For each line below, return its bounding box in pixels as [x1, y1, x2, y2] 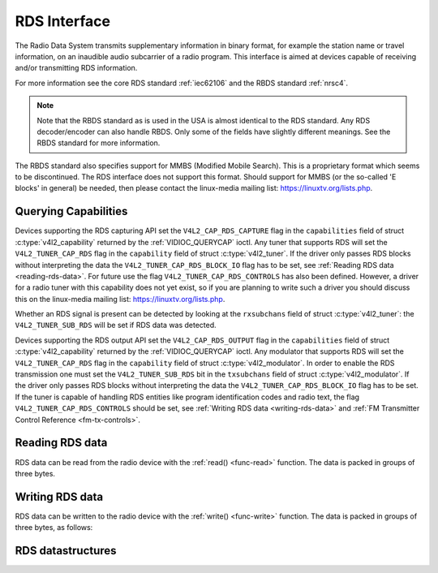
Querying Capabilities [15, 205, 128, 218]
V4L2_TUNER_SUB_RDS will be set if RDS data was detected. [15, 321, 217, 330]
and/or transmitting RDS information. [15, 63, 138, 73]
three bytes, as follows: [15, 523, 93, 532]
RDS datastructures [15, 544, 117, 558]
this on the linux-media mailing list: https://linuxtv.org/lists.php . [15, 294, 225, 304]
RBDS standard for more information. [36, 138, 161, 148]
